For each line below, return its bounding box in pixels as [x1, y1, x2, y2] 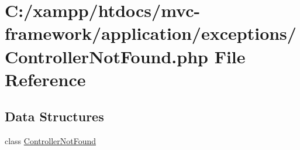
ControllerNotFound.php [5, 44, 208, 68]
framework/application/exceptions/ [5, 21, 296, 45]
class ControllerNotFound [5, 135, 96, 147]
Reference [5, 67, 86, 91]
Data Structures [5, 107, 104, 125]
